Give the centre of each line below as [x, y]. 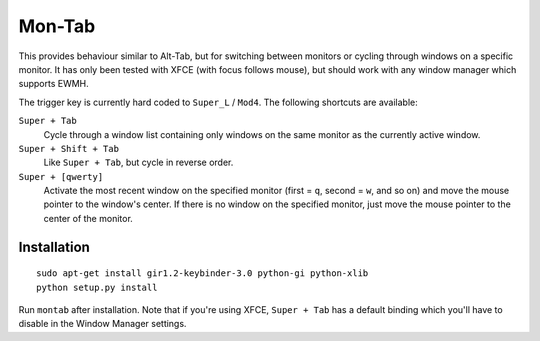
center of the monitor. [88, 218]
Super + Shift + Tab [69, 148]
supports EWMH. [53, 84]
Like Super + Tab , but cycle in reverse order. [138, 162]
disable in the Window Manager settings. [102, 324]
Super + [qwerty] [61, 176]
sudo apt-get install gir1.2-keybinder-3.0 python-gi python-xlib [202, 273]
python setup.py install [97, 287]
